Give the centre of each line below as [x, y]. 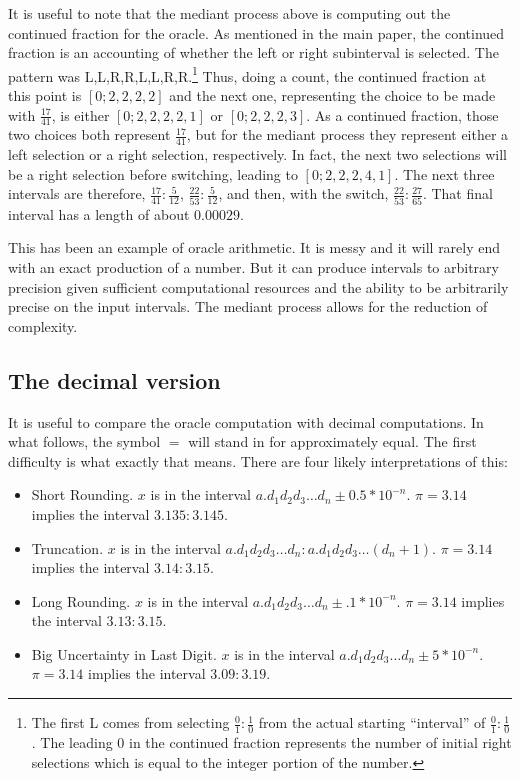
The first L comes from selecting [130, 722]
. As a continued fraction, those [402, 114]
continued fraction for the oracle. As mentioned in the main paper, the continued [256, 32]
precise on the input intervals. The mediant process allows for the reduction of [248, 306]
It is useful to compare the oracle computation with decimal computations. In [246, 421]
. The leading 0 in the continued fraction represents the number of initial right [271, 741]
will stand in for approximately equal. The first [332, 441]
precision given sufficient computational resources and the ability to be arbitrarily [258, 286]
